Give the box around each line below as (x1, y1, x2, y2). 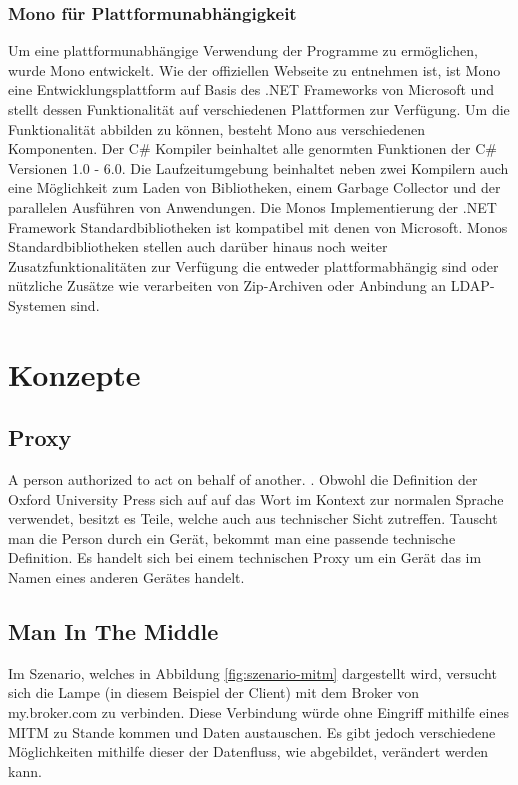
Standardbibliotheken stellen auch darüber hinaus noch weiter (8, 236, 388, 257)
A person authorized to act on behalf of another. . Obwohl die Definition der (8, 469, 478, 490)
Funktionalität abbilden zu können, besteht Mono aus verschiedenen (8, 118, 426, 139)
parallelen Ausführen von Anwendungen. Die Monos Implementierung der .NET (8, 196, 497, 217)
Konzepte (8, 353, 141, 394)
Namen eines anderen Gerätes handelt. (8, 567, 245, 588)
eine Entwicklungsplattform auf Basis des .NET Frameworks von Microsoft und (8, 79, 494, 100)
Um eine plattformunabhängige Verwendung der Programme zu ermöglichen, (8, 40, 478, 61)
